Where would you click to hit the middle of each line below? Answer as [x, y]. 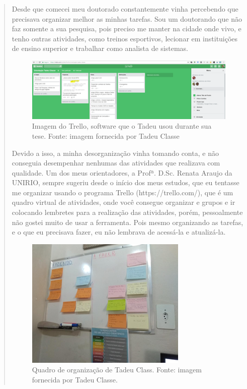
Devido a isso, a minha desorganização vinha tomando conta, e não [115, 153]
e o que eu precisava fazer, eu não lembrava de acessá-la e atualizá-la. [119, 232]
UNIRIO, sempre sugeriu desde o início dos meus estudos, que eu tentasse [126, 182]
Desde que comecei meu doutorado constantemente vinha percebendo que [125, 9]
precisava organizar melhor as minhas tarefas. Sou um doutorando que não [127, 18]
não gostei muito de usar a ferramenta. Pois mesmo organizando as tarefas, [128, 222]
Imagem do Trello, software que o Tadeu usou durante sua [122, 126]
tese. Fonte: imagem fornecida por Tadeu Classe [106, 135]
